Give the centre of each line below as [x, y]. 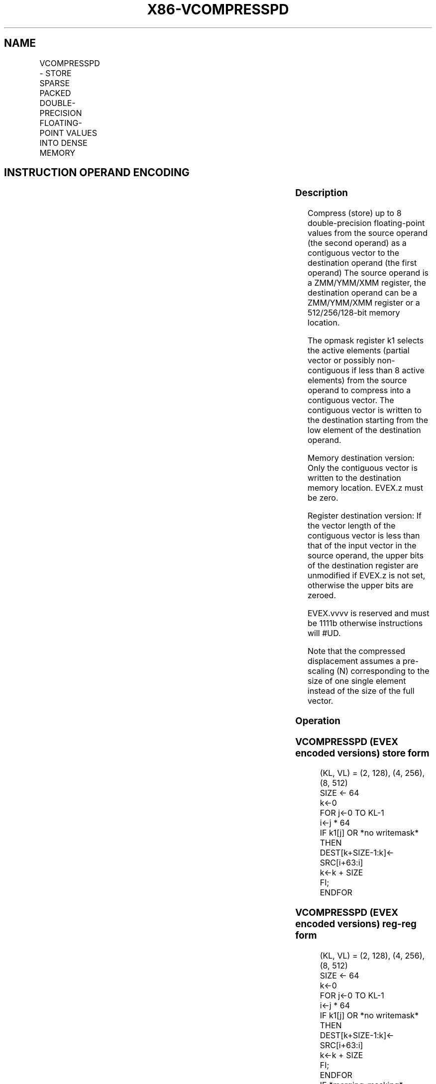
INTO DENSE [63, 143]
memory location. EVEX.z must [366, 488]
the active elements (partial [359, 351]
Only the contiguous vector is [363, 468]
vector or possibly [341, 361]
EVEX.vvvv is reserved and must [369, 613]
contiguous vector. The [351, 400]
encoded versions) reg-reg [356, 924]
